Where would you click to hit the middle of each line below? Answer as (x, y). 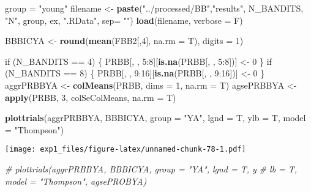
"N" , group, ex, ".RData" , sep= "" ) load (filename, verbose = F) (124, 20)
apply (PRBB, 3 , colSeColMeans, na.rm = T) (91, 97)
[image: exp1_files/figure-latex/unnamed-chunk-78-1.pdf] (126, 150)
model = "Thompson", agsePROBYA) (76, 181)
